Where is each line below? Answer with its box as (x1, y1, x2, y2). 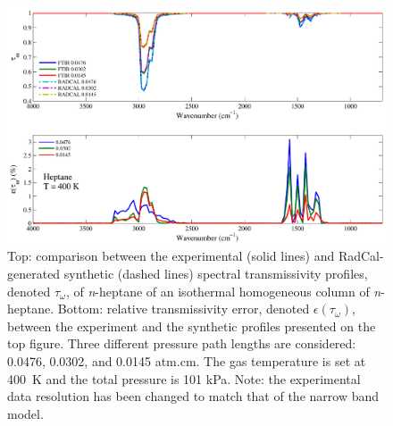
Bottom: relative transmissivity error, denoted (57, 299, 310, 318)
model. (7, 404, 44, 422)
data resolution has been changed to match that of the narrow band (7, 387, 380, 405)
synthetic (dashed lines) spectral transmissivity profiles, (63, 264, 368, 283)
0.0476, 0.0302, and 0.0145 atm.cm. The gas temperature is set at (7, 352, 366, 370)
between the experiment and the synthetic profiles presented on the (7, 316, 376, 335)
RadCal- (338, 246, 384, 265)
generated (7, 264, 61, 283)
